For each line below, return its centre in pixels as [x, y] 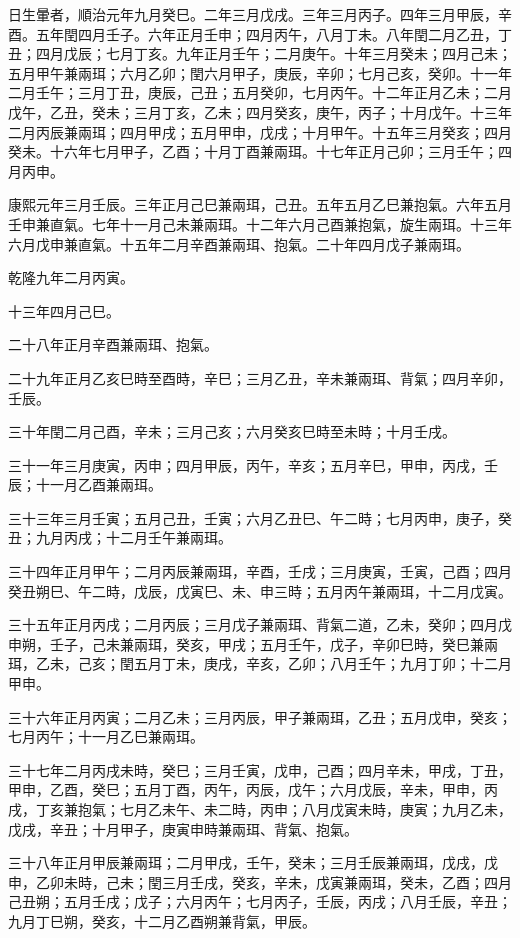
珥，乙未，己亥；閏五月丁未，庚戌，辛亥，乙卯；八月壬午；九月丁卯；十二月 [260, 663]
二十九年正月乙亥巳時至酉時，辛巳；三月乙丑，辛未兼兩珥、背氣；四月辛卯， [260, 377]
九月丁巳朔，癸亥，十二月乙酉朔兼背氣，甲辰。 [162, 920]
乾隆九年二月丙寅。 [71, 277]
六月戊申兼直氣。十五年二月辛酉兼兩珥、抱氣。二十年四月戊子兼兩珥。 [239, 243]
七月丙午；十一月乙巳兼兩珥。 [106, 736]
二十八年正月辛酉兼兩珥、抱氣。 [113, 344]
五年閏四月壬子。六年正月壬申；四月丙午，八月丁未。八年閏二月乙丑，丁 [273, 33]
